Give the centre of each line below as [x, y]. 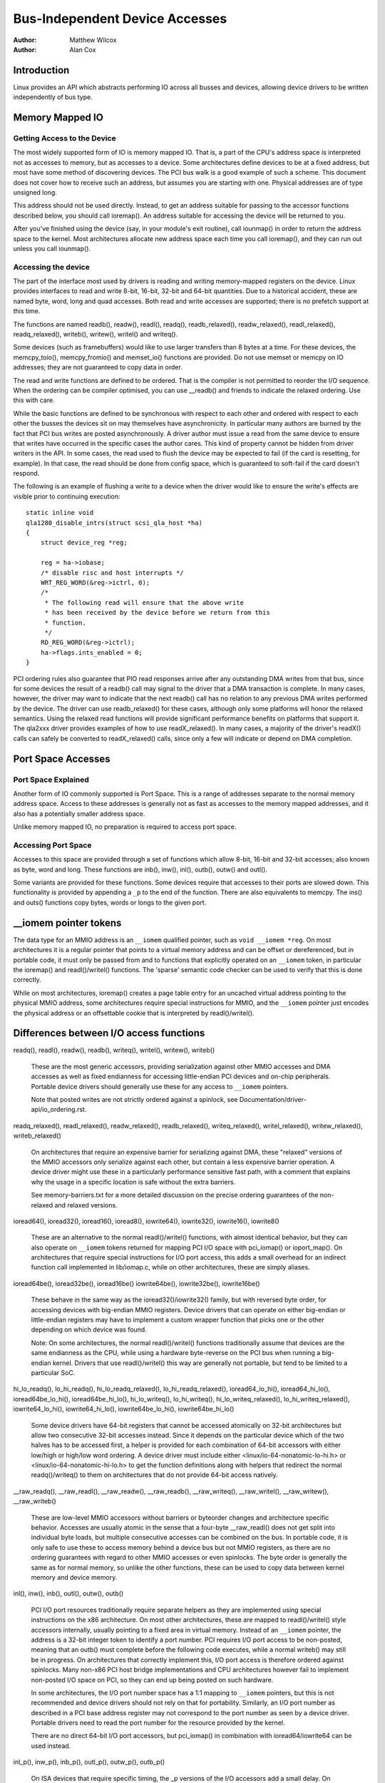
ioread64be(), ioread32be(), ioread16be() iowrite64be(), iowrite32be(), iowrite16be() [137, 1283]
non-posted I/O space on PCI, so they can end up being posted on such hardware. [152, 1680]
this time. [27, 311]
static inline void [60, 513]
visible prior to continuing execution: [67, 496]
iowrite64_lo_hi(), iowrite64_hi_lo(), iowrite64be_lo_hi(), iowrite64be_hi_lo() [124, 1409]
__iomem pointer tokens [67, 923]
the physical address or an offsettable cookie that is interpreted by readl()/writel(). [134, 1013]
